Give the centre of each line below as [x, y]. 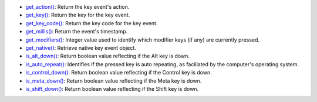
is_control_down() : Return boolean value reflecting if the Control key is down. [119, 73]
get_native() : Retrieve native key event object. [81, 47]
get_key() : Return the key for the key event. [78, 15]
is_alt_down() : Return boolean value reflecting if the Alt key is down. [108, 56]
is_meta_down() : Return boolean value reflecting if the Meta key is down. [114, 81]
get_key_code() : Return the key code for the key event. [92, 23]
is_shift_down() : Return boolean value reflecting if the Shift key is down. [112, 89]
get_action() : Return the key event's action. [77, 7]
